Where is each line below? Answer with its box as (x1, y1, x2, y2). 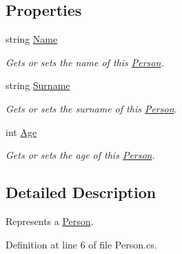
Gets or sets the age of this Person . (6, 148, 155, 162)
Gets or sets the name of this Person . (6, 55, 164, 69)
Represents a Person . (6, 213, 94, 228)
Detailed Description (6, 182, 156, 203)
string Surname (6, 78, 70, 92)
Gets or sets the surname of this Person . (6, 101, 177, 115)
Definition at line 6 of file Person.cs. (6, 237, 157, 251)
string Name (6, 32, 58, 46)
